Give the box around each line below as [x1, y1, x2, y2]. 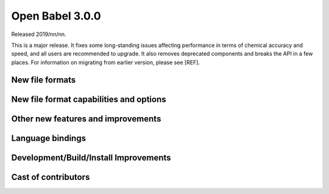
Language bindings [11, 133, 87, 143]
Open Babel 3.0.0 [11, 9, 101, 23]
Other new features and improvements [11, 113, 161, 124]
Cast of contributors [11, 171, 90, 182]
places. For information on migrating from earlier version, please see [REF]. [11, 59, 200, 66]
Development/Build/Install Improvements [11, 153, 171, 163]
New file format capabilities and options [11, 94, 166, 104]
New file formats [11, 74, 76, 85]
